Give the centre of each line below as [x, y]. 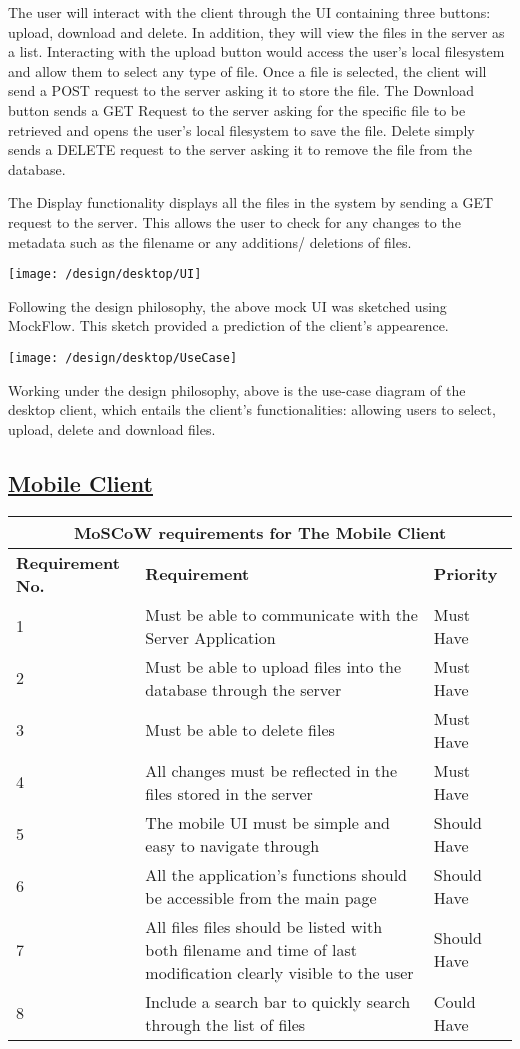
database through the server [243, 689]
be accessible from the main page [261, 897]
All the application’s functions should [276, 874]
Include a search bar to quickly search [278, 1001]
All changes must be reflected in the [271, 770]
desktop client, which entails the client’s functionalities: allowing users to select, [252, 409]
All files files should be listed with [264, 926]
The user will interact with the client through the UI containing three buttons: [249, 12]
